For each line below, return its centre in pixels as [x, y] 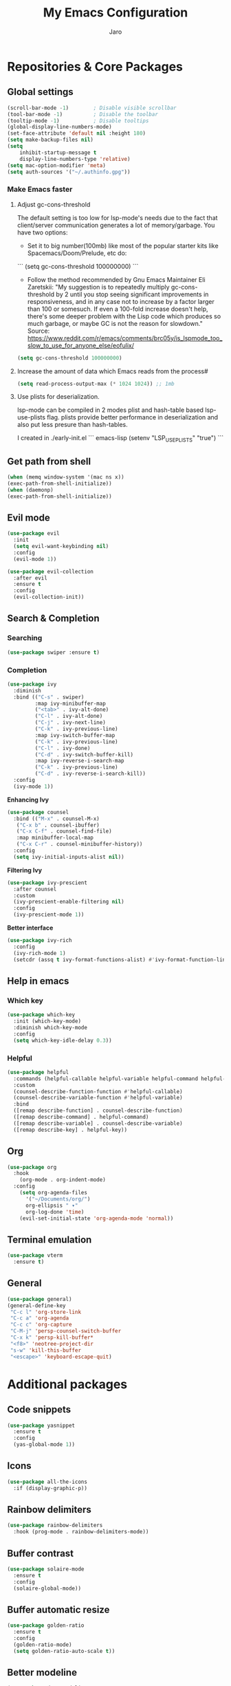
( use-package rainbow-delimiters [55, 1525]
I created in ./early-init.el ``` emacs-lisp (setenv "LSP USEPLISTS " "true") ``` [120, 439]
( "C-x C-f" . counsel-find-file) [64, 831]
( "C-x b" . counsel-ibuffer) [58, 825]
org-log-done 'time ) [55, 1212]
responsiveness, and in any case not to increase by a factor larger [121, 301]
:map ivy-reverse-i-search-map [80, 761]
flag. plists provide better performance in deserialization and [133, 417]
